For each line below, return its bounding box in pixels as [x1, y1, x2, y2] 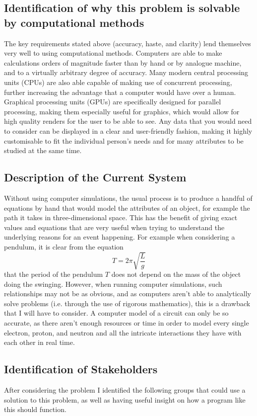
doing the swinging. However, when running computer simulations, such [4, 278, 222, 289]
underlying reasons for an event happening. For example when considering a [4, 232, 235, 242]
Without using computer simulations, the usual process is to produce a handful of [4, 192, 253, 203]
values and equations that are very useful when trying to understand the [4, 222, 225, 232]
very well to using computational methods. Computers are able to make [4, 48, 222, 58]
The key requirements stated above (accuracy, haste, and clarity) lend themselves [4, 38, 251, 48]
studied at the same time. [4, 145, 82, 156]
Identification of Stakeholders [4, 361, 158, 377]
